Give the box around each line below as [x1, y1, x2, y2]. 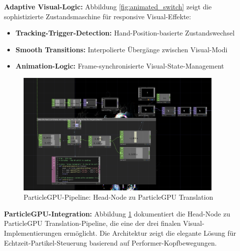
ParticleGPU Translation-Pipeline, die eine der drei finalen [4, 218, 181, 228]
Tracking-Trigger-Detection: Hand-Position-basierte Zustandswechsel [15, 28, 235, 38]
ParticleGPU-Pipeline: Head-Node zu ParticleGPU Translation [24, 192, 213, 202]
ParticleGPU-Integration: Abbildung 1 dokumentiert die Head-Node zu [4, 208, 230, 218]
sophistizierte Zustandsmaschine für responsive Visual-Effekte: [4, 11, 191, 21]
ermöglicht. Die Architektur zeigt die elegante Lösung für [64, 228, 236, 238]
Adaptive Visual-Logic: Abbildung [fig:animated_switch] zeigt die [4, 1, 212, 11]
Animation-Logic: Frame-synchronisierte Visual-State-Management [15, 61, 224, 71]
